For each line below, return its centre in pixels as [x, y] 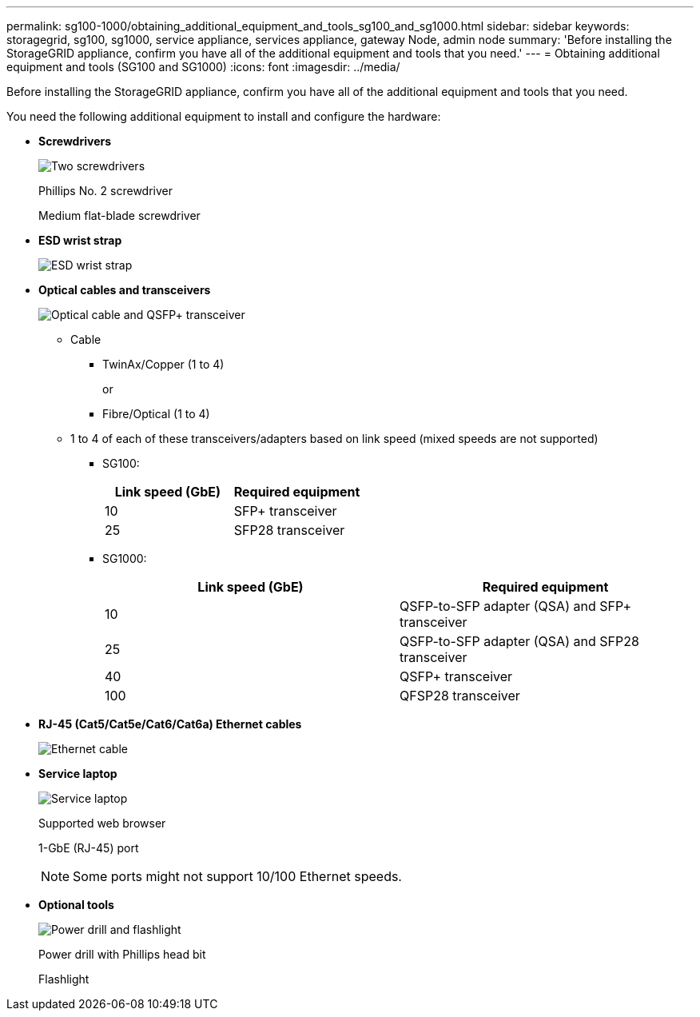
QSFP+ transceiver [456, 676]
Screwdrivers [75, 141]
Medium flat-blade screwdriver [119, 215]
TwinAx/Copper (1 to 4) [163, 364]
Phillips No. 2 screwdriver [106, 191]
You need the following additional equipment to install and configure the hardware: [224, 116]
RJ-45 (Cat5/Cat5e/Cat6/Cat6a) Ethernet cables [170, 724]
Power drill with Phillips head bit [122, 954]
